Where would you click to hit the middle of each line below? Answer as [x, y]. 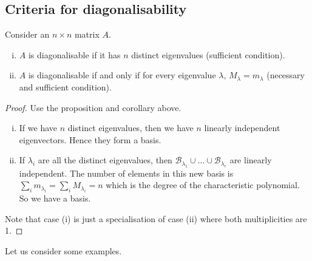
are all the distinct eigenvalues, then [105, 160]
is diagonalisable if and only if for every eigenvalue [122, 75]
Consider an [27, 34]
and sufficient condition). [65, 86]
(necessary [286, 75]
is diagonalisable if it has [74, 54]
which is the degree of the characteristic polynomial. [203, 185]
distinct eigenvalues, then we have [131, 128]
